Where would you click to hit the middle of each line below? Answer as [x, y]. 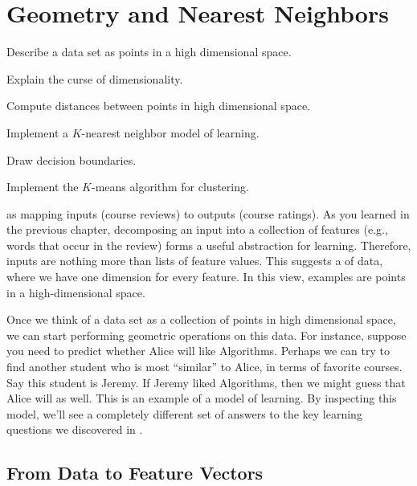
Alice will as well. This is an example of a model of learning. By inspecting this [202, 398]
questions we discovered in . [75, 429]
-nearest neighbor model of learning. [170, 132]
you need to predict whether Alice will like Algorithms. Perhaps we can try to [198, 351]
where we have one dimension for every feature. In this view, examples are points [206, 277]
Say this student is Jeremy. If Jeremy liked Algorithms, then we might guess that [206, 382]
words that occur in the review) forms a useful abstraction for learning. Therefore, [209, 245]
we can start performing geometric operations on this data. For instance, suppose [206, 335]
